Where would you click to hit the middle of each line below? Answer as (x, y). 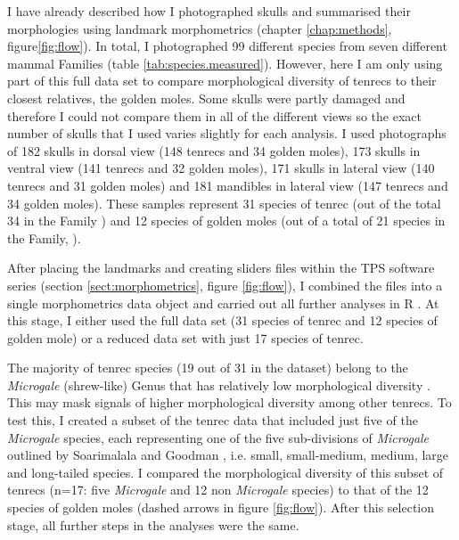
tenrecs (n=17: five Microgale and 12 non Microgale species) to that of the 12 (218, 490)
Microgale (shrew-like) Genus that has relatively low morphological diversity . (219, 385)
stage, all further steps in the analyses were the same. (153, 524)
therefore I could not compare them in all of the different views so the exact (214, 115)
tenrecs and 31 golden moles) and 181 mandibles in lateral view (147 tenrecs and (228, 185)
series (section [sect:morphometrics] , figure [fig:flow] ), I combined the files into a (225, 285)
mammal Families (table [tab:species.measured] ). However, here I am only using (225, 63)
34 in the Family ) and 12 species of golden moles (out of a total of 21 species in (226, 221)
